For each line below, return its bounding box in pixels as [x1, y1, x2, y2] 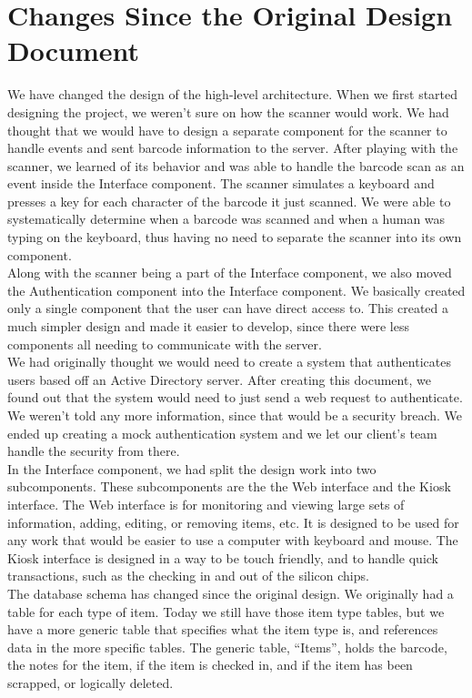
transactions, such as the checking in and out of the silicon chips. [7, 566, 369, 585]
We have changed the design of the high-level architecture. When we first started [7, 85, 458, 104]
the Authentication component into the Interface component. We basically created [7, 280, 466, 299]
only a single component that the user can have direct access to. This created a [7, 298, 448, 318]
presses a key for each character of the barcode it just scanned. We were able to [7, 191, 451, 210]
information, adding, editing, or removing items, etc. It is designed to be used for [7, 512, 459, 531]
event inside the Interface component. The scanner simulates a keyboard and [7, 174, 435, 193]
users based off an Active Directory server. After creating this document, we [7, 369, 431, 389]
